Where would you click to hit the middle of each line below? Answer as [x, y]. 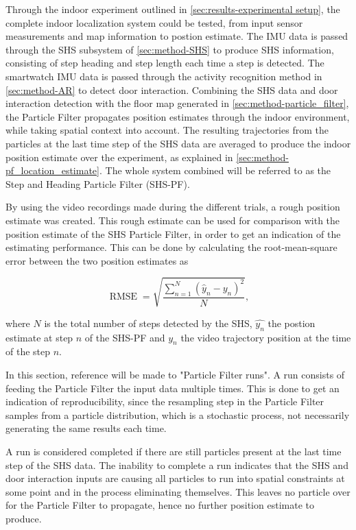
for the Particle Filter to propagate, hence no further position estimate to [160, 505]
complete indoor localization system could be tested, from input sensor [154, 22]
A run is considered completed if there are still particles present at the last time [174, 451]
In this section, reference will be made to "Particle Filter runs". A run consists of [175, 375]
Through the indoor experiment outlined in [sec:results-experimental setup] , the [173, 9]
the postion [292, 323]
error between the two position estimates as [97, 260]
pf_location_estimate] [52, 170]
